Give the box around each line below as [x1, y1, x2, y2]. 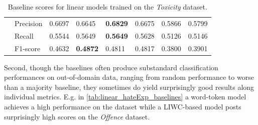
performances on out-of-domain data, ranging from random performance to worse [4, 72, 254, 82]
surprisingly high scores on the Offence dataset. [4, 111, 150, 121]
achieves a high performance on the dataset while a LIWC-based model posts [4, 101, 241, 111]
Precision [15, 18, 43, 28]
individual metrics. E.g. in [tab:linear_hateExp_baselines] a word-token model [4, 91, 246, 102]
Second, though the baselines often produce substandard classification [4, 62, 218, 72]
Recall [15, 30, 34, 41]
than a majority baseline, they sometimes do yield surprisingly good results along [4, 81, 254, 92]
